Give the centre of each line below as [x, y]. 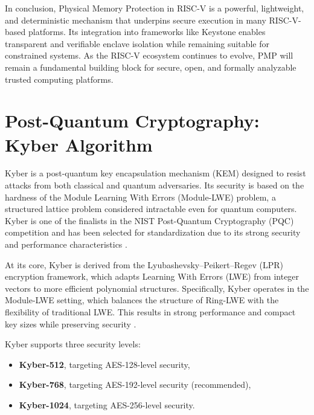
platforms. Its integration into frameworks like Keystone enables [147, 32]
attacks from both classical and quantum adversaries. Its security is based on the [155, 185]
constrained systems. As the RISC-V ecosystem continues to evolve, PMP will [149, 55]
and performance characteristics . [66, 244]
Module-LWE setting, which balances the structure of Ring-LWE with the [142, 300]
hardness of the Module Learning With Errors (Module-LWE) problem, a [140, 197]
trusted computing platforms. [59, 79]
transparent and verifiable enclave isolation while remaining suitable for [137, 43]
